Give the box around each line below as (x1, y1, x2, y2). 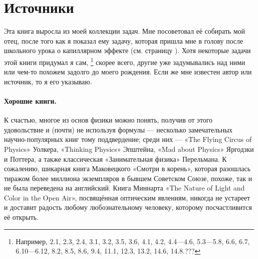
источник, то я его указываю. (4, 76, 92, 86)
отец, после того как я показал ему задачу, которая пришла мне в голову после (4, 35, 243, 46)
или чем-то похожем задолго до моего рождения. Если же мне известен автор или (4, 66, 252, 77)
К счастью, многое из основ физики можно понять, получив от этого (4, 115, 213, 125)
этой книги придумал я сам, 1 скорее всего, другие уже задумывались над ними (4, 55, 246, 67)
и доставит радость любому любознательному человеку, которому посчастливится (4, 202, 252, 212)
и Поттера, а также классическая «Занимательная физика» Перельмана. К (4, 153, 227, 164)
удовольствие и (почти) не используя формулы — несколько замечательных (4, 124, 233, 134)
